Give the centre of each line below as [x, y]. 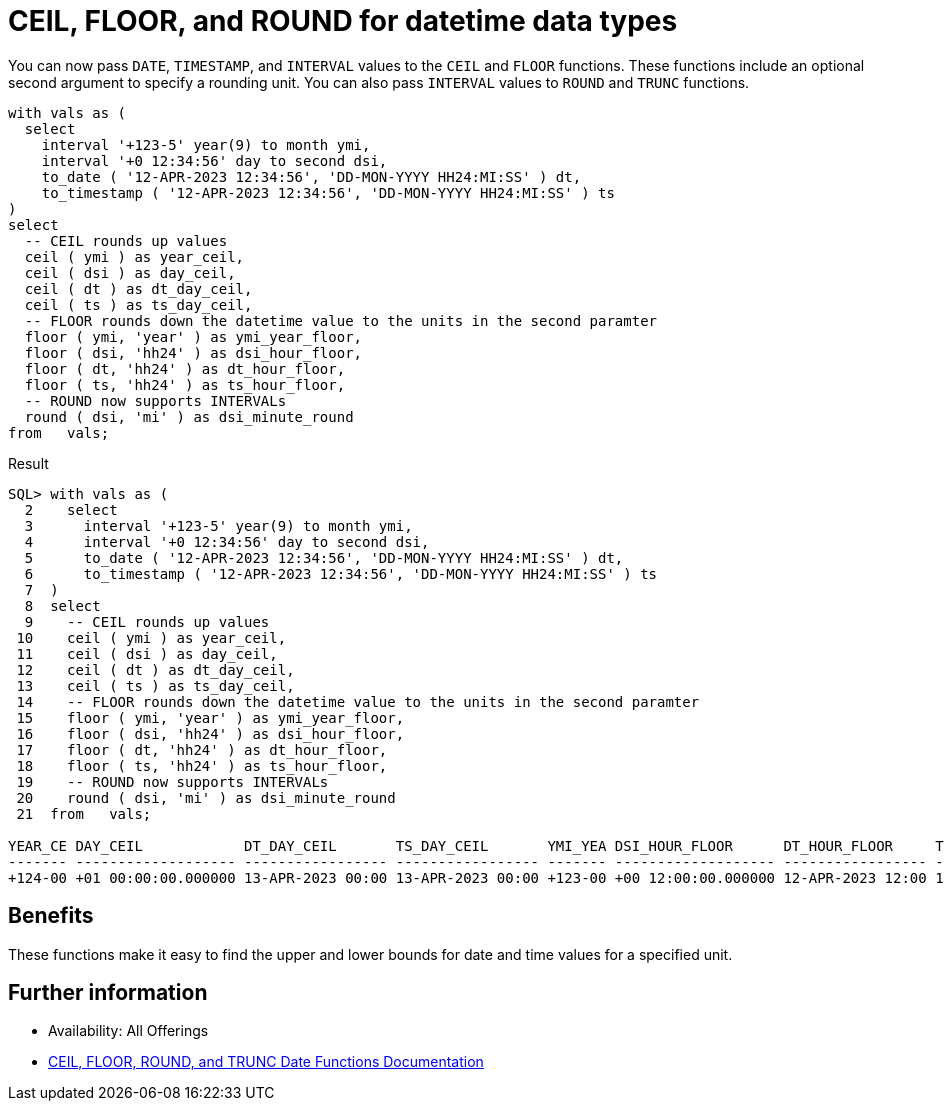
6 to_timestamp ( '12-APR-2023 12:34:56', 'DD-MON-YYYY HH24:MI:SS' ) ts [341, 573]
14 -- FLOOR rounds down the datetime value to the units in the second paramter [358, 701]
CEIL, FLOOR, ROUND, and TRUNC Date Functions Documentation [266, 1062]
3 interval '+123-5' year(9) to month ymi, [218, 525]
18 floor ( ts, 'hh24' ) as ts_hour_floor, [202, 765]
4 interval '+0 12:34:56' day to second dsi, [227, 541]
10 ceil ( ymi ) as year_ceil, [151, 637]
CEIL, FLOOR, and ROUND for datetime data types [343, 21]
